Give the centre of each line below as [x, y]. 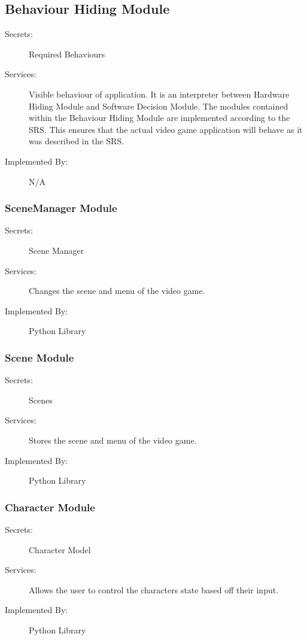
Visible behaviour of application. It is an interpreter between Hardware [159, 94]
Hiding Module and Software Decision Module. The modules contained [159, 106]
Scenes [41, 400]
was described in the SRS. [77, 141]
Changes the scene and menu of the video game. [117, 291]
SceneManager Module [61, 208]
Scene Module [39, 357]
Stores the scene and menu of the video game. [113, 440]
